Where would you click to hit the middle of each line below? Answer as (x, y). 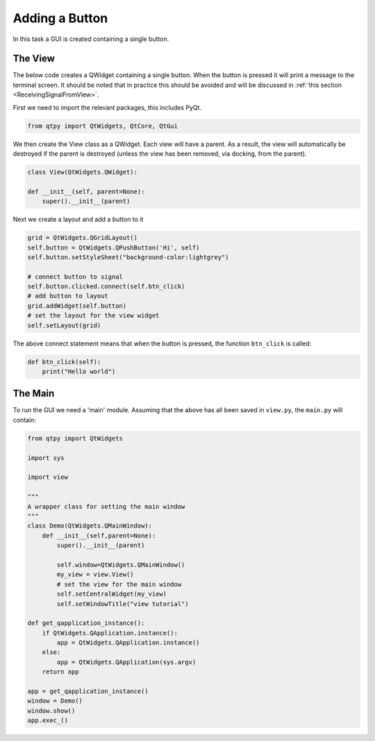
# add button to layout (68, 296)
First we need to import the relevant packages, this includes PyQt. (107, 107)
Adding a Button (60, 18)
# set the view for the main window (119, 584)
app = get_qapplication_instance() (88, 691)
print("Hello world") (79, 371)
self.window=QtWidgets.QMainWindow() (121, 564)
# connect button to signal (75, 277)
